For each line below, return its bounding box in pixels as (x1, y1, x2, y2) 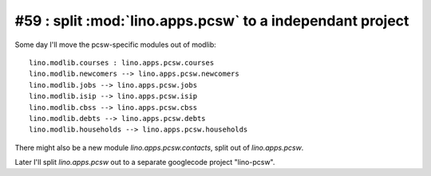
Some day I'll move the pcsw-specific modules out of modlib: (14, 40, 217, 49)
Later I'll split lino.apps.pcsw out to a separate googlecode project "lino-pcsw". (14, 158, 275, 167)
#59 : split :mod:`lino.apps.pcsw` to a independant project (14, 12, 409, 29)
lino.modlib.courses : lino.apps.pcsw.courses (29, 58, 215, 67)
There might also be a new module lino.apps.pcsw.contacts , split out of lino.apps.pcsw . (14, 143, 304, 152)
